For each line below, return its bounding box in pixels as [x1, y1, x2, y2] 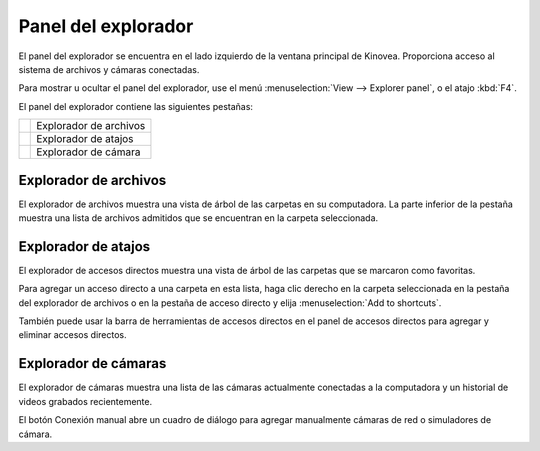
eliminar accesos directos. [18, 329, 127, 341]
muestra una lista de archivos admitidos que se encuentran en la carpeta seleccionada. [18, 212, 379, 224]
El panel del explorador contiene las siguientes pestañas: [18, 100, 254, 112]
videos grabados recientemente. [18, 395, 153, 407]
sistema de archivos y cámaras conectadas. [18, 63, 200, 75]
